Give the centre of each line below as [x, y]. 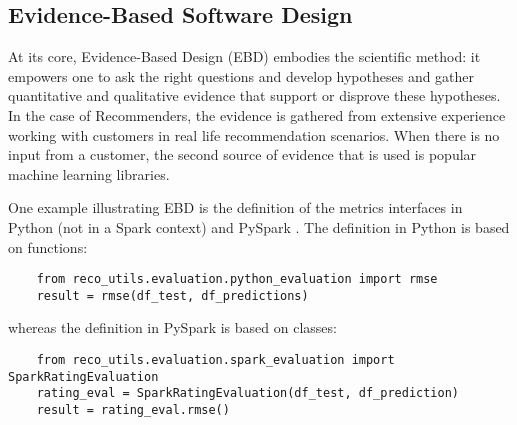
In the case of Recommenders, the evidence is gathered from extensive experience [257, 114]
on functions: [48, 246]
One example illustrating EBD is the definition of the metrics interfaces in [235, 207]
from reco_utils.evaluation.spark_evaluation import [215, 360]
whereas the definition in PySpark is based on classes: [172, 327]
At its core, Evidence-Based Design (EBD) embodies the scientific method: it [244, 56]
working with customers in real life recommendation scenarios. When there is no [254, 134]
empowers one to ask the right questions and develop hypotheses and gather [241, 75]
